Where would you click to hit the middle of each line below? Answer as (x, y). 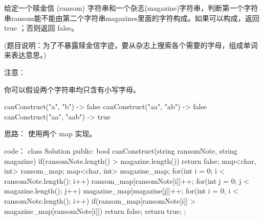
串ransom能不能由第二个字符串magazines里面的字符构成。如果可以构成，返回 (132, 18)
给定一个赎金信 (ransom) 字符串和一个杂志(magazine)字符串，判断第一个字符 (131, 8)
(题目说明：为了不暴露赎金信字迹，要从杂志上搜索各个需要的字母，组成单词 (131, 45)
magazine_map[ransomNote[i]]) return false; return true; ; (95, 211)
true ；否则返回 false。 (41, 28)
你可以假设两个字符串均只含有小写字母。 (72, 89)
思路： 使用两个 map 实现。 (50, 133)
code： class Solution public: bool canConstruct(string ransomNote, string (121, 150)
